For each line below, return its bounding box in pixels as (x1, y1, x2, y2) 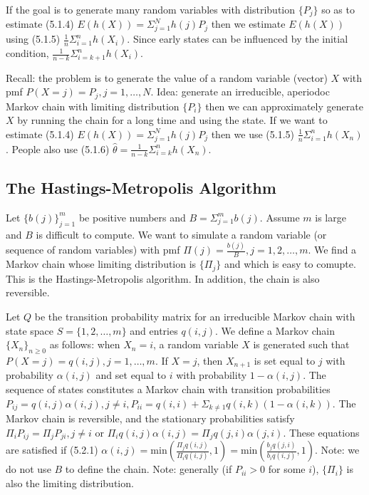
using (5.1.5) (6, 31, 61, 46)
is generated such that (253, 337, 350, 352)
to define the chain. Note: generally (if (65, 462, 232, 476)
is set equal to (254, 353, 316, 368)
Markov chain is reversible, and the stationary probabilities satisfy (6, 411, 295, 425)
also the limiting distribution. (6, 475, 134, 490)
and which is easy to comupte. (224, 256, 356, 271)
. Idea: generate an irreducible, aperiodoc (150, 84, 330, 99)
